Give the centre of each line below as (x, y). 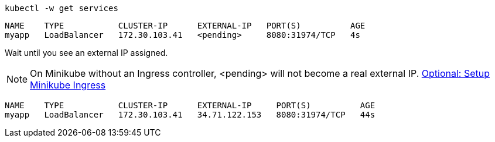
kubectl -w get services (62, 8)
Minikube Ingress (68, 85)
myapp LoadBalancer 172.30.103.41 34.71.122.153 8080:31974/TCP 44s (190, 115)
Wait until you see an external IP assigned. (86, 53)
